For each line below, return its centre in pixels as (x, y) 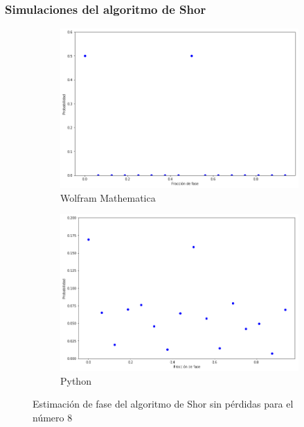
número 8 (53, 418)
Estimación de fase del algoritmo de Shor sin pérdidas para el (163, 404)
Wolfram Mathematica (108, 197)
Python (76, 380)
